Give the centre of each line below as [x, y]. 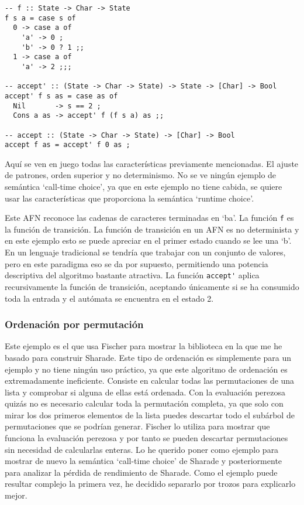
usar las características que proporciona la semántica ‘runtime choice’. [129, 198]
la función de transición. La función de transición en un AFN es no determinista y [152, 229]
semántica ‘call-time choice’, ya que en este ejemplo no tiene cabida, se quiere [144, 187]
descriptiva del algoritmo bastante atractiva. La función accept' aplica [132, 275]
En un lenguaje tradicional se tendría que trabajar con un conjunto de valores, [145, 252]
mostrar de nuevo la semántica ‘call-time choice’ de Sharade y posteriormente [144, 461]
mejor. [16, 495]
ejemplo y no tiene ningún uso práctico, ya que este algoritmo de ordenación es [146, 369]
